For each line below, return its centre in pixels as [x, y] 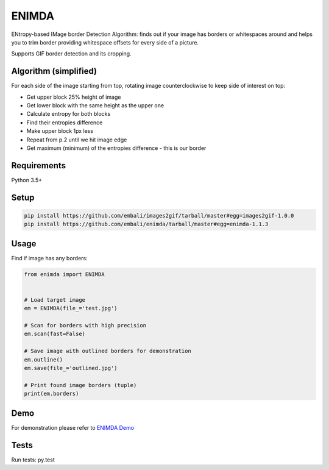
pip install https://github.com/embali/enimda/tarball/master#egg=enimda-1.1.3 [146, 224]
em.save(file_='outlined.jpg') [71, 368]
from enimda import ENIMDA [64, 274]
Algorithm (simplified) [54, 71]
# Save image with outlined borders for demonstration [108, 351]
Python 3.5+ [27, 180]
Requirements [39, 166]
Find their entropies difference [65, 123]
